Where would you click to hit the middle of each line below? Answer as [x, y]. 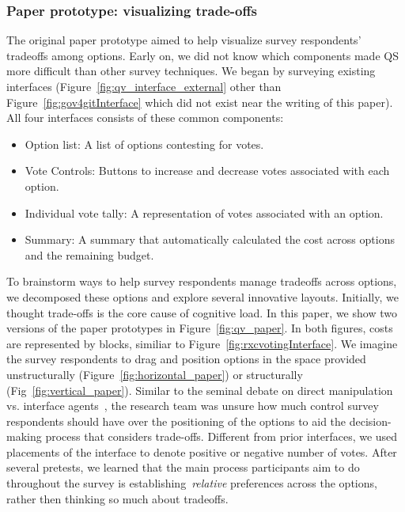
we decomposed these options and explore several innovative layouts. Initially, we [202, 296]
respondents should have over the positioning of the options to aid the [176, 421]
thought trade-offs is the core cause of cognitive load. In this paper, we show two [202, 312]
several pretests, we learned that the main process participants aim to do [183, 467]
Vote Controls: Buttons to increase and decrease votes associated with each [207, 171]
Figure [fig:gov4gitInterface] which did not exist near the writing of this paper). [200, 102]
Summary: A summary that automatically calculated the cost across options [210, 239]
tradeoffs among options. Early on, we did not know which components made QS [202, 55]
